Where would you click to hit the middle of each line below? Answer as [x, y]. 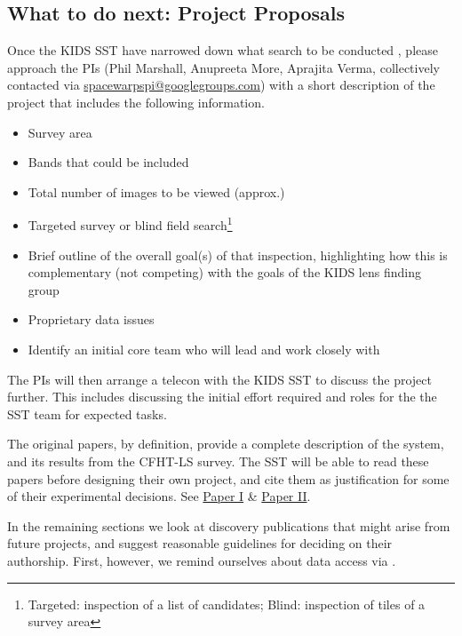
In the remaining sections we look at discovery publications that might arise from [229, 525]
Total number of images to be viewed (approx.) [156, 191]
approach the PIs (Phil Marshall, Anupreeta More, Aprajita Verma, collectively [223, 67]
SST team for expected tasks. [87, 413]
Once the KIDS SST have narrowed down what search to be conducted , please [223, 50]
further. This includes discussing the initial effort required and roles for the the [222, 397]
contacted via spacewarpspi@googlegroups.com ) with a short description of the [221, 85]
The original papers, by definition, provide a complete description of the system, [226, 444]
